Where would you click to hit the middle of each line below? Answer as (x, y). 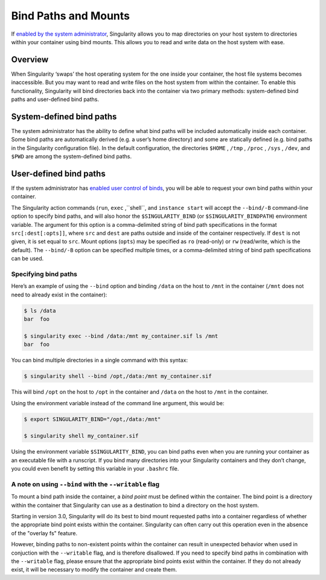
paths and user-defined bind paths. (55, 99)
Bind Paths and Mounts (70, 16)
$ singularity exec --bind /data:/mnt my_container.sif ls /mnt (121, 336)
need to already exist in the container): (59, 295)
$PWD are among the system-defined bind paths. (72, 157)
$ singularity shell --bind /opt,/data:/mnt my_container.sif (118, 376)
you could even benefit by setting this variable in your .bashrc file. (95, 469)
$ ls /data (40, 311)
